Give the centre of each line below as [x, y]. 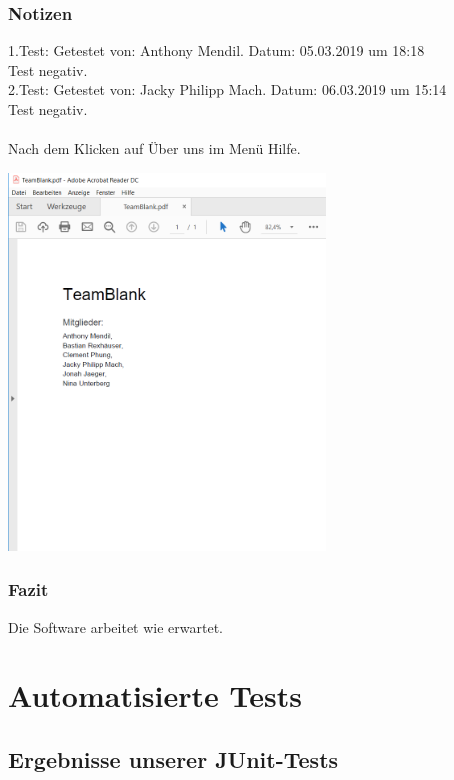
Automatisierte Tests [155, 695]
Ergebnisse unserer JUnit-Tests [173, 758]
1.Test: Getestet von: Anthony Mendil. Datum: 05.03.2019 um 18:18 [216, 50]
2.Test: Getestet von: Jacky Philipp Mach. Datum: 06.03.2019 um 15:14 [227, 89]
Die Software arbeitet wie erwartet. [115, 626]
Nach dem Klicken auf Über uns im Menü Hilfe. [154, 148]
